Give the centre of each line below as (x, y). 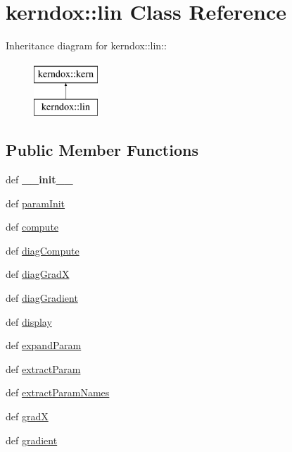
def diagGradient (42, 298)
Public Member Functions (102, 150)
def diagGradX (38, 274)
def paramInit (36, 203)
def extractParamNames (58, 392)
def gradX (27, 416)
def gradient (32, 440)
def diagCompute (43, 250)
